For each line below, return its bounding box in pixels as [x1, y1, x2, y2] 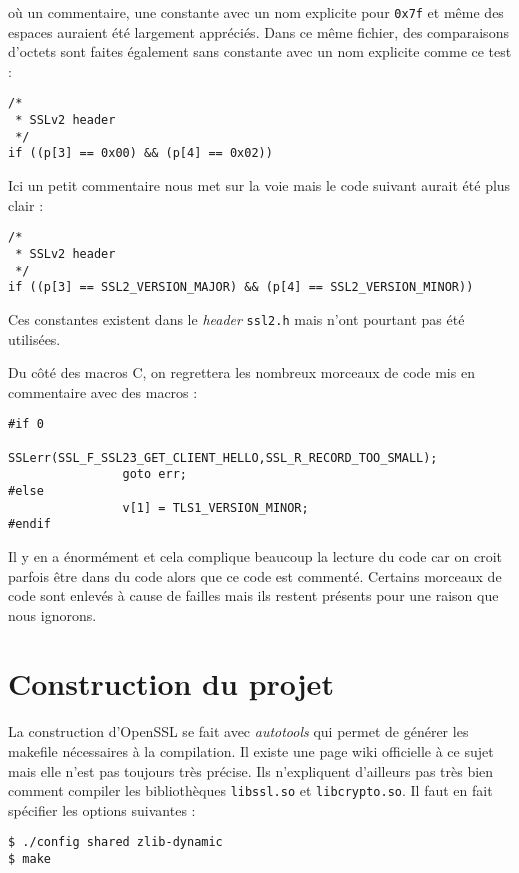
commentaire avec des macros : [8, 381, 198, 402]
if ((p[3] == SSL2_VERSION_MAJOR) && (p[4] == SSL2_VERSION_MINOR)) [8, 280, 474, 295]
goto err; [122, 467, 187, 482]
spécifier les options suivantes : [8, 799, 196, 820]
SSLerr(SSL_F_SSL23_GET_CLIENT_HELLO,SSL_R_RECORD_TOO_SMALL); [8, 450, 438, 465]
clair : [8, 194, 44, 215]
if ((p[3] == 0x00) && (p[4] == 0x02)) [8, 146, 273, 161]
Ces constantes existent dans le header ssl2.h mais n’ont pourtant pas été [8, 308, 465, 329]
